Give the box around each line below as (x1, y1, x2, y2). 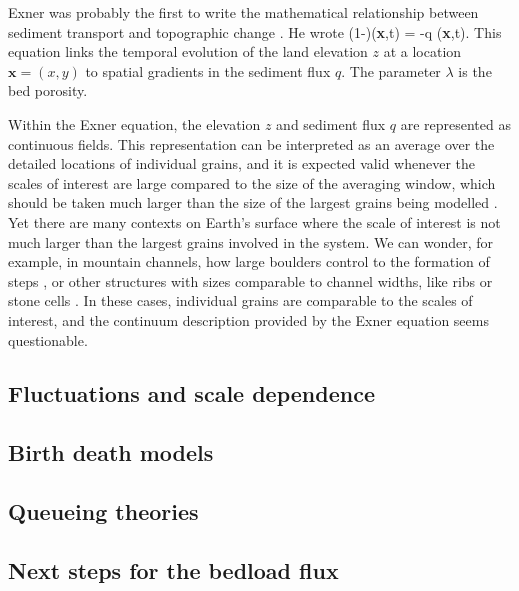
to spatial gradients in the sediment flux (85, 60, 331, 81)
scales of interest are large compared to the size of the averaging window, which (8, 172, 496, 193)
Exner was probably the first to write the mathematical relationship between (8, 2, 479, 22)
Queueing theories (8, 496, 199, 527)
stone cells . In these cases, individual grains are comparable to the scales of (8, 290, 473, 311)
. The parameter (341, 60, 441, 81)
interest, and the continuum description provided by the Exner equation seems (8, 309, 489, 330)
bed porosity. (8, 80, 88, 101)
